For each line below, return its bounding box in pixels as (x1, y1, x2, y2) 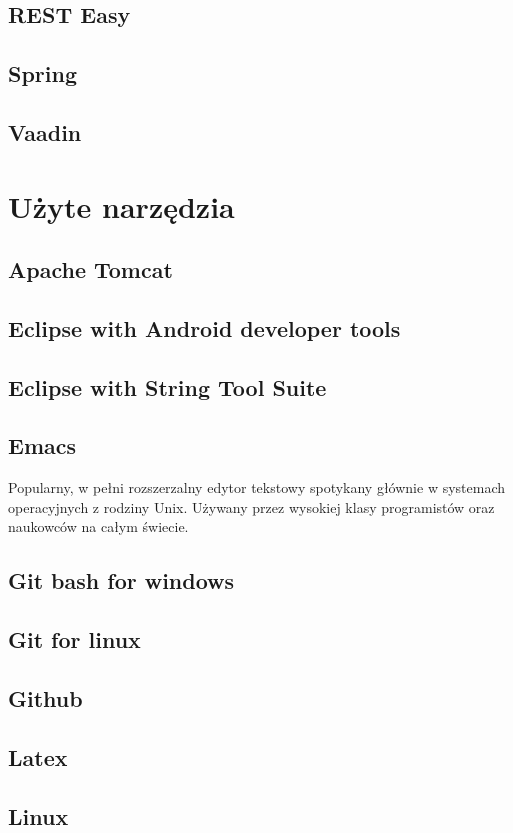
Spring (8, 58, 77, 89)
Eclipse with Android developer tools (8, 312, 401, 343)
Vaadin (8, 116, 82, 147)
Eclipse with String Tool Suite (8, 371, 327, 402)
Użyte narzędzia (8, 185, 235, 226)
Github (8, 683, 83, 713)
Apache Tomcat (8, 254, 173, 285)
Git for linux (8, 624, 141, 655)
